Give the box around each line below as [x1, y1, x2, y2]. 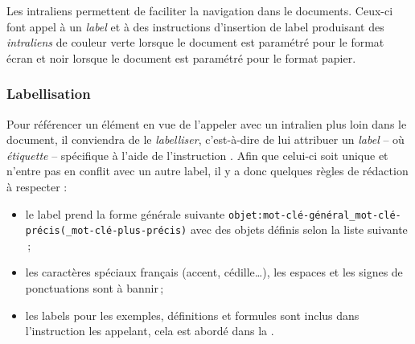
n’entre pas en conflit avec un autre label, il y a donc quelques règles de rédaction [6, 162, 409, 179]
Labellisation [6, 84, 91, 104]
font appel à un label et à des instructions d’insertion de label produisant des [6, 18, 384, 35]
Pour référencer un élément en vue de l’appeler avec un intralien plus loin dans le [6, 115, 407, 132]
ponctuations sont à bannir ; [25, 280, 164, 297]
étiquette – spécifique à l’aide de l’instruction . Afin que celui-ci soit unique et [6, 146, 388, 163]
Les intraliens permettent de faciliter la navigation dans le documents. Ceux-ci [6, 2, 393, 18]
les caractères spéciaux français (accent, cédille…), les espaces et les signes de [25, 264, 403, 281]
